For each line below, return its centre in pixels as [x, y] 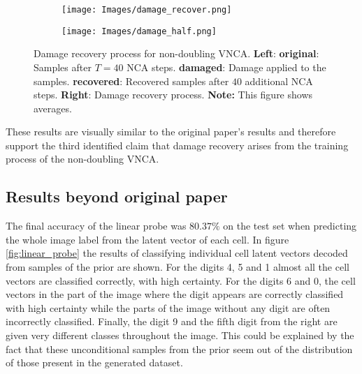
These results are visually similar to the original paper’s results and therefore [171, 132]
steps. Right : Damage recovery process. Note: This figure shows [173, 95]
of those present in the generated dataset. [94, 362]
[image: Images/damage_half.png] [139, 31]
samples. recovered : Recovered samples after [131, 81]
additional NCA [279, 81]
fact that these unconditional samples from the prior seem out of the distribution [179, 349]
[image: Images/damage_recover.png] [147, 10]
